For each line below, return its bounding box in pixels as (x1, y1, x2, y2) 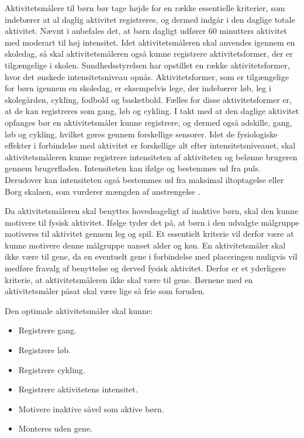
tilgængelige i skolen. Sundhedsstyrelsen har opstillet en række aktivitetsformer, (5, 58, 290, 71)
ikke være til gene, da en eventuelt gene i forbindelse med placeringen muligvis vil (5, 250, 298, 263)
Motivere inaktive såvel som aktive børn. (18, 402, 164, 415)
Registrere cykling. (18, 363, 85, 375)
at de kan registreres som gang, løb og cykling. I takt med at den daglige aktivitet (5, 105, 299, 117)
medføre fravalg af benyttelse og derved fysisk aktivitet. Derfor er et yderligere (5, 262, 286, 274)
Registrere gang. (18, 324, 77, 336)
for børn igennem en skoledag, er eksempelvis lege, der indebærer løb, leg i (5, 82, 271, 94)
